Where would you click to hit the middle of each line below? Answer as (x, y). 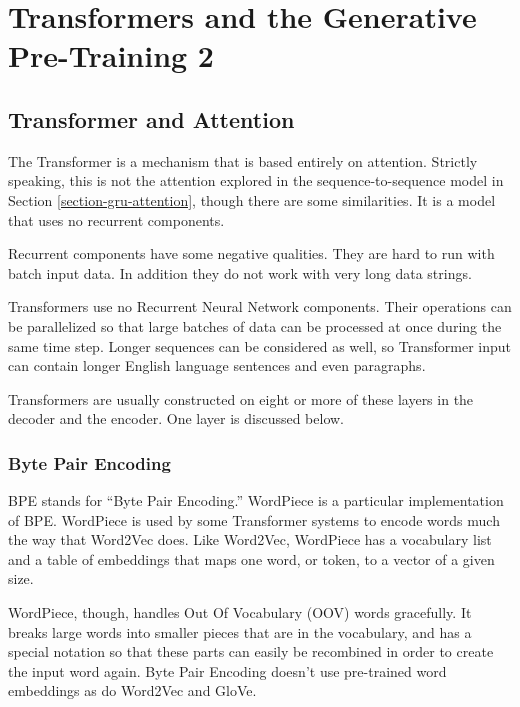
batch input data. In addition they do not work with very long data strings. (240, 272)
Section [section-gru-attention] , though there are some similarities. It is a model (252, 199)
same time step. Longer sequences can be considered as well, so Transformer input (259, 345)
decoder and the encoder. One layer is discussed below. (176, 418)
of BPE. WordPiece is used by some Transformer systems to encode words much (254, 519)
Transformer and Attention (151, 118)
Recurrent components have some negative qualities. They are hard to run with (251, 253)
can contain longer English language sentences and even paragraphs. (217, 365)
